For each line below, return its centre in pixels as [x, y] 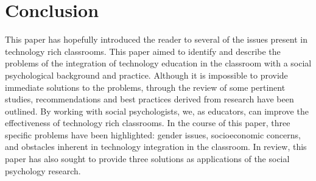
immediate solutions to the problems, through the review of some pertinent [145, 87]
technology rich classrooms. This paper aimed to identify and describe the [143, 51]
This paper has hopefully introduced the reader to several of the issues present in [156, 39]
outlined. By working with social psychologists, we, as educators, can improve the [157, 111]
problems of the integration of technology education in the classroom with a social [158, 63]
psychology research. [43, 170]
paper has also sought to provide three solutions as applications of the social [147, 159]
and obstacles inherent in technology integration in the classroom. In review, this [156, 147]
